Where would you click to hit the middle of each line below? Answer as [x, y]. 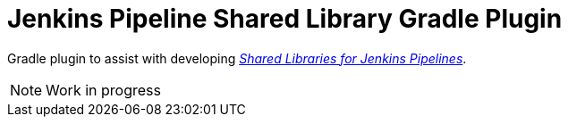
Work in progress [103, 90]
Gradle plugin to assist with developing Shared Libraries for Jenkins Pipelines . [237, 58]
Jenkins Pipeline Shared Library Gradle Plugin [285, 19]
